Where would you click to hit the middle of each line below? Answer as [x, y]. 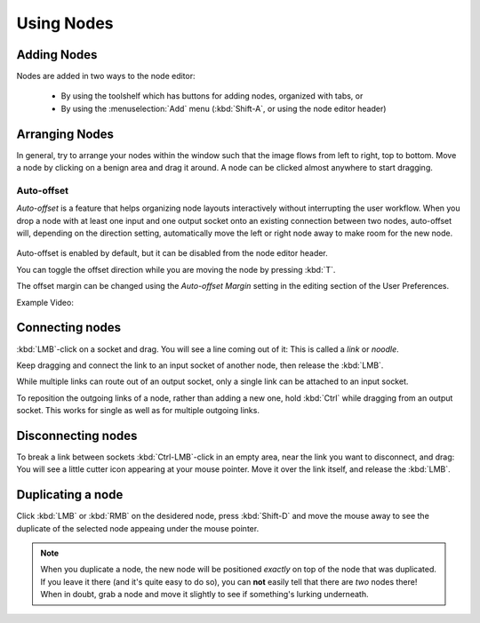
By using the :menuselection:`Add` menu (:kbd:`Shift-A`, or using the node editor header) [224, 108]
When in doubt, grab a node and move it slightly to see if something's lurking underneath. [204, 595]
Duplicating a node [70, 495]
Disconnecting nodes [77, 435]
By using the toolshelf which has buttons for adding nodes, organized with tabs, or [212, 96]
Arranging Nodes [65, 134]
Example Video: [45, 302]
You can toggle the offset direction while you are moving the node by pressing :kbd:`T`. [176, 269]
